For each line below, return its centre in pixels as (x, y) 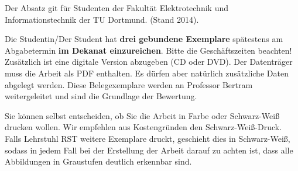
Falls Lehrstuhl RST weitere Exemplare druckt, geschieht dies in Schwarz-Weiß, (148, 138)
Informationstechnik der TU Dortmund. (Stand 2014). (102, 19)
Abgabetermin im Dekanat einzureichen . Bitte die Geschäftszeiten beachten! (148, 50)
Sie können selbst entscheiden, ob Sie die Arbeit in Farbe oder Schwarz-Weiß (142, 115)
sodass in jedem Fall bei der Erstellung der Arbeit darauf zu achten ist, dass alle (149, 150)
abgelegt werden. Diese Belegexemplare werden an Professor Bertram (129, 84)
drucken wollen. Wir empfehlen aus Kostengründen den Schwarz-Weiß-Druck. (143, 127)
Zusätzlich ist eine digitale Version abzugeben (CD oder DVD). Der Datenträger (149, 62)
